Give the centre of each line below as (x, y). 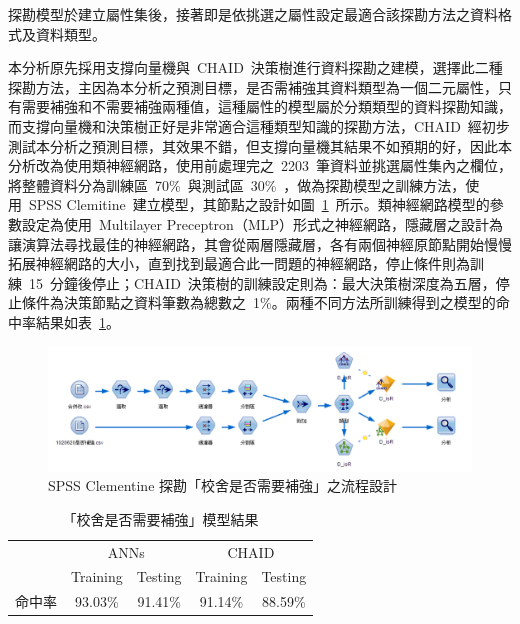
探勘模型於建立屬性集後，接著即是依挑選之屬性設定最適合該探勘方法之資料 (253, 14)
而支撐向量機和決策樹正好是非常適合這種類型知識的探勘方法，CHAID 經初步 (259, 125)
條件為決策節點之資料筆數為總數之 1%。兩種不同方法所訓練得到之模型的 (258, 302)
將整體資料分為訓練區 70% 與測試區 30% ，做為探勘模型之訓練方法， (237, 184)
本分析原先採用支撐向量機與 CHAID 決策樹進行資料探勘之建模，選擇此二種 (255, 67)
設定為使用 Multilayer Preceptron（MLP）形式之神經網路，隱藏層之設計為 (262, 223)
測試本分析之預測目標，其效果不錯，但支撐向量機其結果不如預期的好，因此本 (260, 145)
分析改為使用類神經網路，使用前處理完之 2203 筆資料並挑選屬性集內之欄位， (260, 165)
